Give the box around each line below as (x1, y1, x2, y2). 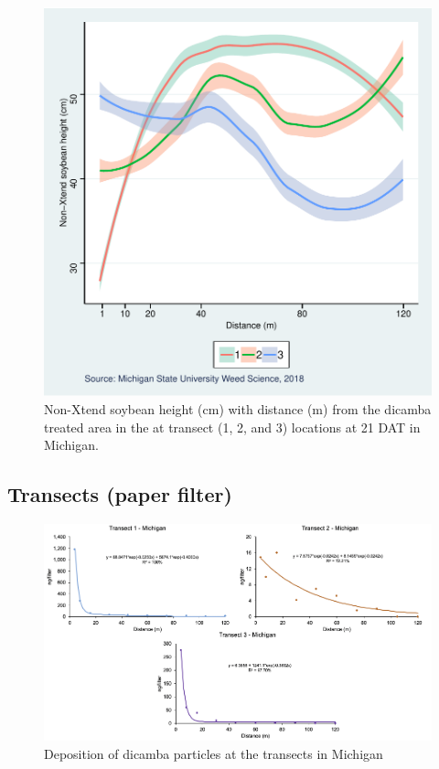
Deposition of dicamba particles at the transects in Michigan (44, 743, 383, 763)
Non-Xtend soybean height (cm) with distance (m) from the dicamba (44, 400, 432, 418)
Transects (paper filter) (7, 480, 232, 508)
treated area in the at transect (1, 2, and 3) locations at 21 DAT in (44, 417, 421, 436)
